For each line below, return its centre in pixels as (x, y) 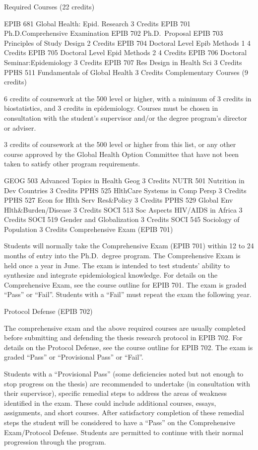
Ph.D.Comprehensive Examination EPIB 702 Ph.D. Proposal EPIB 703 (114, 33)
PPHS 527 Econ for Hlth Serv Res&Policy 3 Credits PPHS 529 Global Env (119, 200)
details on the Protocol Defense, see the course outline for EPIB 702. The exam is (129, 347)
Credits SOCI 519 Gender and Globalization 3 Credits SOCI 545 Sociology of (122, 219)
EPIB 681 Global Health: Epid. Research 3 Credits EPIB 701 (97, 23)
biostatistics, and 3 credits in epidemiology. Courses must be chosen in (111, 108)
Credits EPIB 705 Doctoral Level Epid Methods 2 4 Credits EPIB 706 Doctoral (126, 52)
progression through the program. (55, 442)
